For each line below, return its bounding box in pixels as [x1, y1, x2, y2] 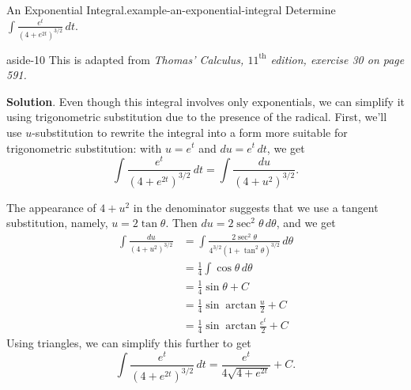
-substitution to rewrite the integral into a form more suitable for [32, 123, 348, 140]
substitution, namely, [6, 214, 108, 231]
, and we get [276, 214, 336, 231]
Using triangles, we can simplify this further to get [6, 334, 251, 350]
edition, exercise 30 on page [270, 51, 405, 67]
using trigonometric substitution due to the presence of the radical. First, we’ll [6, 108, 387, 125]
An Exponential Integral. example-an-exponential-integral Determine [6, 2, 336, 17]
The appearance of [6, 199, 96, 215]
